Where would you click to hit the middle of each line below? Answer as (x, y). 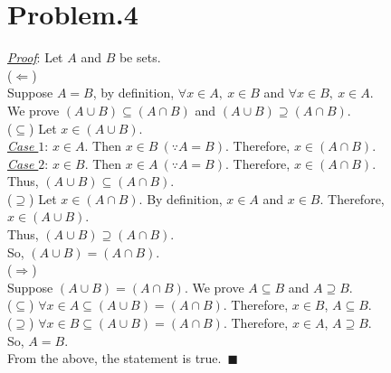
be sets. (140, 57)
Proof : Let (35, 57)
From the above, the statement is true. (114, 358)
